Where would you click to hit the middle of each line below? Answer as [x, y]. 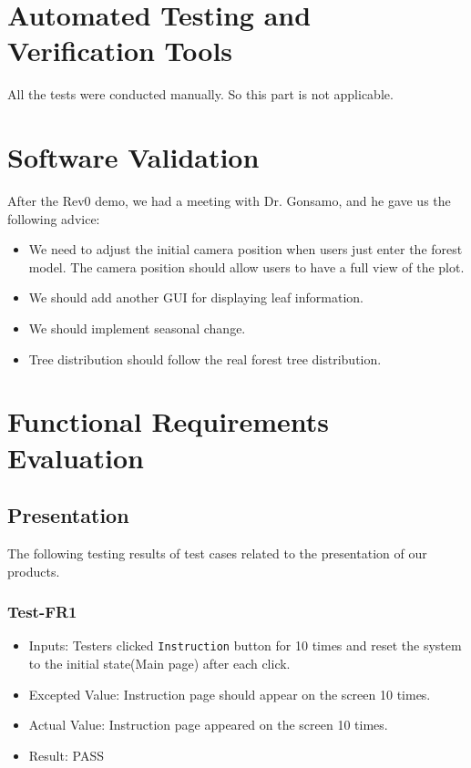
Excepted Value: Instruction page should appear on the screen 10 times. [230, 694]
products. [34, 571]
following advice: [54, 218]
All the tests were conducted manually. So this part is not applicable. [200, 94]
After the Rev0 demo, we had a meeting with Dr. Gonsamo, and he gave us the [229, 201]
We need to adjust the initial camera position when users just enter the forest [246, 249]
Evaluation [76, 457]
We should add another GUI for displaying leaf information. [196, 297]
